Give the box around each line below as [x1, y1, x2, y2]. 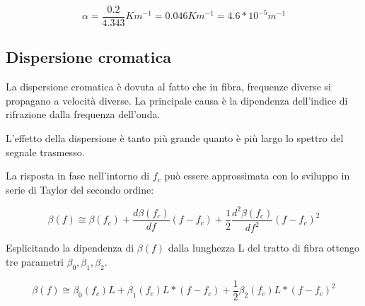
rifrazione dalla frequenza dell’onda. [6, 107, 161, 122]
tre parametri [6, 254, 64, 269]
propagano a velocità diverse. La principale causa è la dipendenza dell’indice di [6, 93, 348, 107]
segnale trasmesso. [6, 144, 85, 159]
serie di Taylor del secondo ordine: [6, 182, 154, 196]
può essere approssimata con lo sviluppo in [164, 168, 350, 183]
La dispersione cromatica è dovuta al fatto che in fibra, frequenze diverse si [6, 79, 331, 94]
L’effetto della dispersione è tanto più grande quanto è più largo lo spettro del [6, 131, 344, 146]
